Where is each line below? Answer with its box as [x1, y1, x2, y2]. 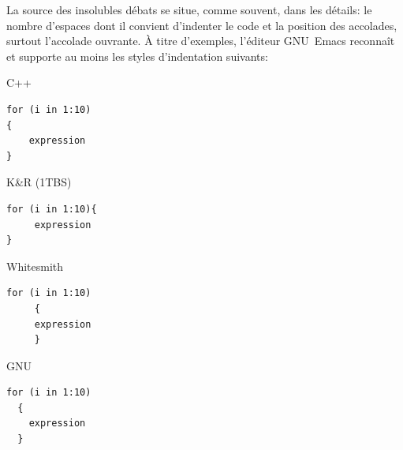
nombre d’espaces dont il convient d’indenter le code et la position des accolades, [6, 17, 397, 33]
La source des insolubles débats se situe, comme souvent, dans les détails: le [6, 2, 372, 17]
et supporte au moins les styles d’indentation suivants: [6, 47, 268, 64]
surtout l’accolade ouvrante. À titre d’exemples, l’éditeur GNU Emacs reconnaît [6, 32, 395, 49]
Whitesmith [6, 257, 64, 274]
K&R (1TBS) [6, 174, 72, 190]
